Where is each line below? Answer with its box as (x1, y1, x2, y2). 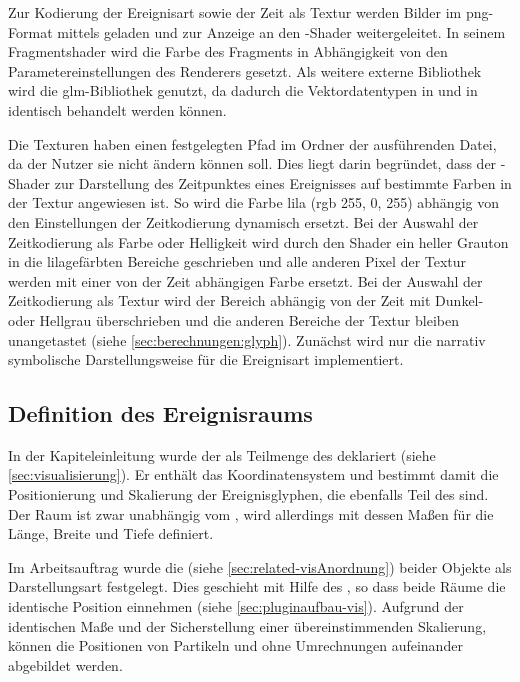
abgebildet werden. (8, 654, 123, 675)
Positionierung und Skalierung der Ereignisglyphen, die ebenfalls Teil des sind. (8, 484, 489, 505)
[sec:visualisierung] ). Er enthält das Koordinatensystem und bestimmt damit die (8, 464, 499, 485)
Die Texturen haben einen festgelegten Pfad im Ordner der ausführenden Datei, (8, 133, 497, 154)
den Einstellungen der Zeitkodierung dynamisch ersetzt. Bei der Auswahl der (8, 211, 479, 232)
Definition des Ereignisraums (8, 398, 313, 429)
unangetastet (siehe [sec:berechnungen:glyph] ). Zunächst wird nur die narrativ (8, 329, 486, 350)
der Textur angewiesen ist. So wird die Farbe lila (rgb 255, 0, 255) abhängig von (8, 192, 499, 213)
